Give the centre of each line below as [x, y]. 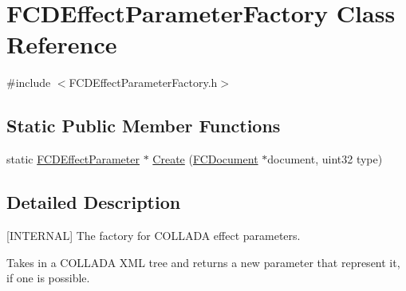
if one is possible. [48, 278]
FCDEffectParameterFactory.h [143, 83]
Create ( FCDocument [205, 159]
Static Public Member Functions [144, 126]
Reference [62, 44]
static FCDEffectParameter [73, 159]
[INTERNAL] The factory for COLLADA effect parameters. [154, 235]
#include [29, 83]
